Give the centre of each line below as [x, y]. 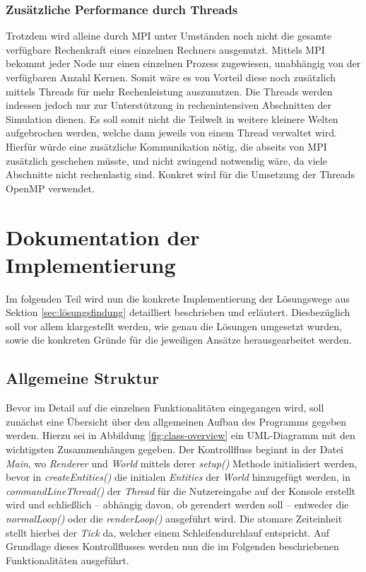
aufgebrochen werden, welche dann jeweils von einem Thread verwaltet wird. [171, 133]
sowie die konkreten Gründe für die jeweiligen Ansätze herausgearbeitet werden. [179, 340]
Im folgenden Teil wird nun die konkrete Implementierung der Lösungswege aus [178, 298]
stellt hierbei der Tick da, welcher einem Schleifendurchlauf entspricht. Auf [168, 532]
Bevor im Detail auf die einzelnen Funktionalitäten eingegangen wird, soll [165, 408]
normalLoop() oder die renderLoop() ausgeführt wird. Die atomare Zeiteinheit [174, 518]
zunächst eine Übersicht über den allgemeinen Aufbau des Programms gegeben [176, 421]
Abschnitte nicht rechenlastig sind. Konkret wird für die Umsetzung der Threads [181, 174]
